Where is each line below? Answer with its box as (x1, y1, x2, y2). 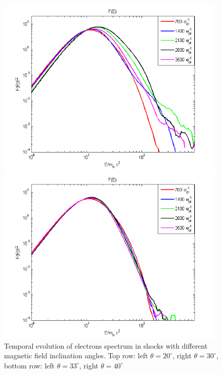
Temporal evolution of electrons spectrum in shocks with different (4, 340, 208, 351)
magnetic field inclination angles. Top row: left (4, 350, 148, 361)
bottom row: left (4, 360, 55, 370)
